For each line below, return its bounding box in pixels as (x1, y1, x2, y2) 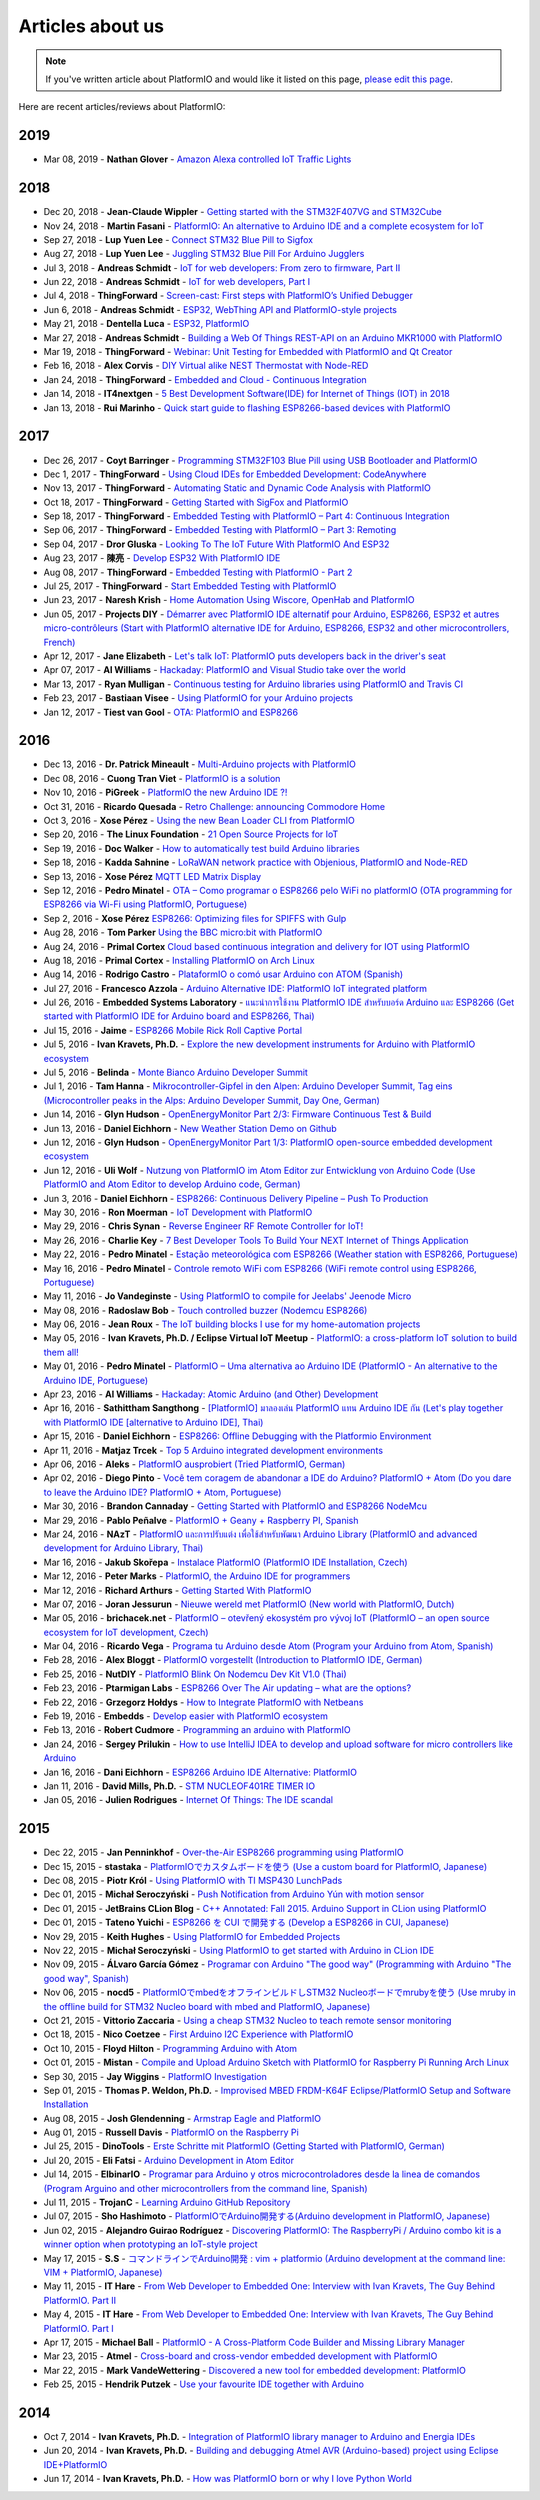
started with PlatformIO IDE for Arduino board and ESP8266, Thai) (43, 1010, 315, 1022)
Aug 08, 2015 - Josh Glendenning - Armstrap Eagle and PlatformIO (43, 2112, 322, 2124)
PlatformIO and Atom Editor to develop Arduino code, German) (43, 1178, 301, 1190)
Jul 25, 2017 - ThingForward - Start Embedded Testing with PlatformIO (43, 580, 337, 592)
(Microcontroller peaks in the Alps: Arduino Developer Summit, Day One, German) (43, 1094, 380, 1106)
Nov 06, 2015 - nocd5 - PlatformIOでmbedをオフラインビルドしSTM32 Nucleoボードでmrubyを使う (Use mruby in (43, 1986, 516, 1999)
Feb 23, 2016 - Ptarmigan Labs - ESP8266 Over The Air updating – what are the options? (43, 1682, 412, 1694)
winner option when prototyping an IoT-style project (43, 2238, 259, 2250)
